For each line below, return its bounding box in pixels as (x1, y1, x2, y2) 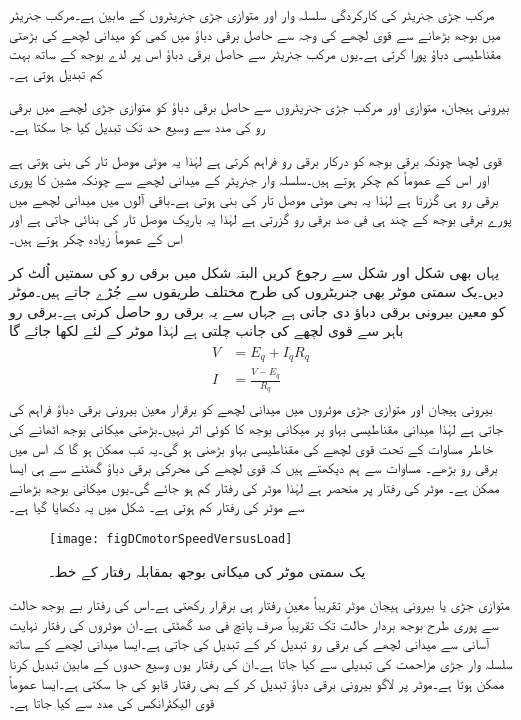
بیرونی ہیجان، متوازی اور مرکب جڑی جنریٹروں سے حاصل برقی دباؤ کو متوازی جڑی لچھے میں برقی (9, 96, 510, 117)
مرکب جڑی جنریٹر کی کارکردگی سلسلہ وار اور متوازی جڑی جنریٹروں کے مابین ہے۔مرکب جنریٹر (9, 4, 495, 24)
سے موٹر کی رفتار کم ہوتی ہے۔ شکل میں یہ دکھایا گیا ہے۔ (9, 496, 305, 517)
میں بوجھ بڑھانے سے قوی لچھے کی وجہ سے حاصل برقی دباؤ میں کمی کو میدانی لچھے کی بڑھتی (9, 23, 501, 44)
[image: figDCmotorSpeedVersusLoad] (49, 531, 293, 546)
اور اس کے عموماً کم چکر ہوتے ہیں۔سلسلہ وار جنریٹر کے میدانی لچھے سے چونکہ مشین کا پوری (9, 169, 490, 190)
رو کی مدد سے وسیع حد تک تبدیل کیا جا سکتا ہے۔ (9, 115, 266, 136)
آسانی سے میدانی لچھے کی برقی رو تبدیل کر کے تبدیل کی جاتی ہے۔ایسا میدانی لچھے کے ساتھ (9, 633, 490, 654)
